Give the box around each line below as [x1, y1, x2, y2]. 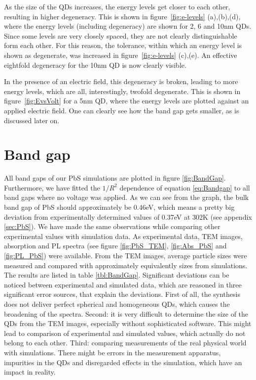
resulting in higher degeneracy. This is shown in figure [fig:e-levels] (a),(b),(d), [4, 11, 241, 21]
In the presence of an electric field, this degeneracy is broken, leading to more [4, 76, 238, 87]
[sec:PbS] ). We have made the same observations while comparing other [4, 221, 220, 232]
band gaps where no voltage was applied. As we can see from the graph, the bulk [4, 192, 249, 202]
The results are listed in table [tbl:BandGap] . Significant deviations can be [4, 270, 229, 280]
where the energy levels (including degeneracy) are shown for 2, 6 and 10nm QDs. [4, 21, 252, 31]
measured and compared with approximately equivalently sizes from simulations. [4, 260, 248, 270]
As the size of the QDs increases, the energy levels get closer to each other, [4, 1, 230, 11]
